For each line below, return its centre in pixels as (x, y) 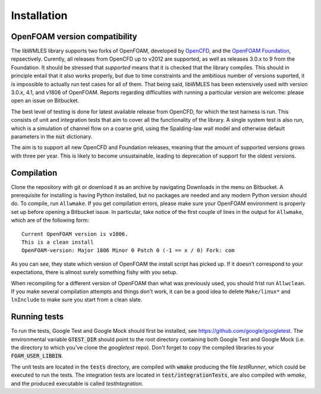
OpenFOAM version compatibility (74, 37)
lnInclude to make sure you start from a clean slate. (77, 300)
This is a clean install (58, 242)
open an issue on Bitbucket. (45, 100)
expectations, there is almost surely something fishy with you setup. (94, 272)
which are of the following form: (50, 220)
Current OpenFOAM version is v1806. (75, 234)
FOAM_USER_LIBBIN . (37, 356)
